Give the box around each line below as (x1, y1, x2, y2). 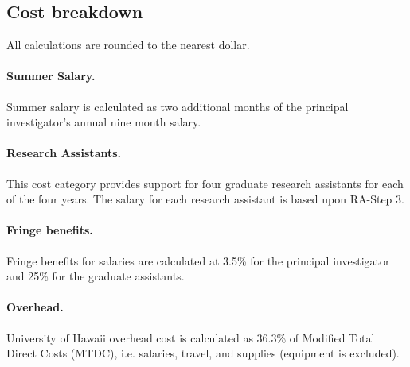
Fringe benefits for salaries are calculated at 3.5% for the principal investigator (6, 252, 390, 268)
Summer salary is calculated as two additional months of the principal (6, 98, 349, 114)
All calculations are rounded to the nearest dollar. (6, 37, 250, 53)
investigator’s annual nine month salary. (6, 114, 201, 130)
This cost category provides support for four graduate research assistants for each (6, 175, 404, 191)
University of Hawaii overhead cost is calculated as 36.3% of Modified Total (6, 329, 375, 346)
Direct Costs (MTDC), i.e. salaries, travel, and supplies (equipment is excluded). (6, 345, 400, 361)
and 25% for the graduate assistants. (6, 268, 185, 284)
